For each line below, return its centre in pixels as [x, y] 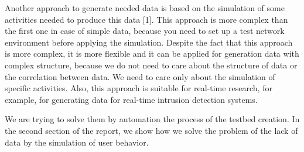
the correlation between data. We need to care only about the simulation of [140, 76]
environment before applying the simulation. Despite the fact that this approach [149, 42]
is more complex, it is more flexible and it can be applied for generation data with [152, 53]
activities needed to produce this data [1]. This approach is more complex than [146, 19]
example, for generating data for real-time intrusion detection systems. [131, 99]
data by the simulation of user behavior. [77, 142]
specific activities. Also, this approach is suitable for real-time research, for [139, 88]
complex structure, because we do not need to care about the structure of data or [151, 65]
